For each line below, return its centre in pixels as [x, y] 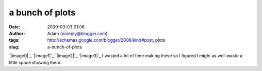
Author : [17, 33]
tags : [14, 40]
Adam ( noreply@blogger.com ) [77, 33]
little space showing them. [35, 62]
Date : [15, 27]
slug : [14, 47]
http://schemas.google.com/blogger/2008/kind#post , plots [106, 40]
